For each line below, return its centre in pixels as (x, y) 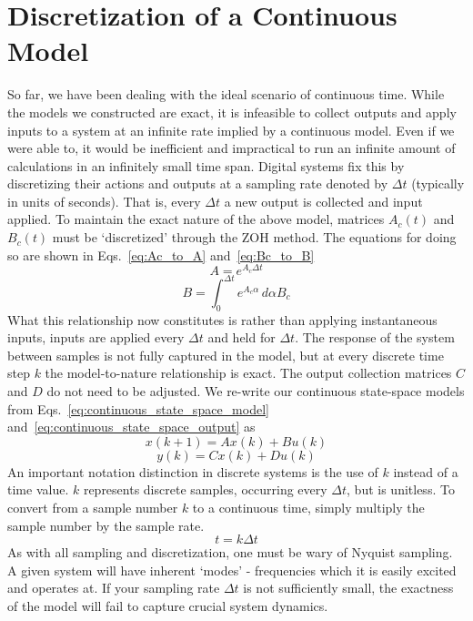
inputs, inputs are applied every (96, 337)
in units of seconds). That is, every (104, 201)
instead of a (426, 471)
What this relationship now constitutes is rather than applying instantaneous (222, 319)
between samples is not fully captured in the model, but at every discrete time (226, 355)
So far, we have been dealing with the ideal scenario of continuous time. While (226, 94)
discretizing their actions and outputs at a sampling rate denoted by (198, 183)
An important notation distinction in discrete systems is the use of (193, 471)
